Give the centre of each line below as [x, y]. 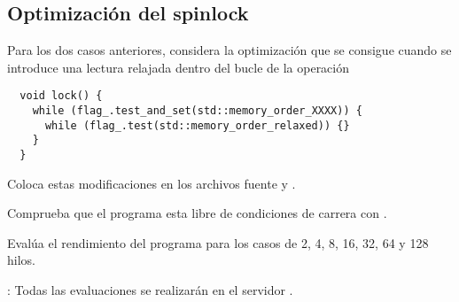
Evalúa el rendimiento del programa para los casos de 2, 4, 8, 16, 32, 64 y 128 [218, 242]
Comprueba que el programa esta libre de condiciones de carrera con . [197, 213]
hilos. [21, 260]
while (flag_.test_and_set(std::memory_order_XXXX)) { [197, 111]
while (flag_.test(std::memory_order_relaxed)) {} [197, 125]
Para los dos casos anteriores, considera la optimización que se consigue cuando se [229, 50]
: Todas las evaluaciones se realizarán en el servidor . [150, 290]
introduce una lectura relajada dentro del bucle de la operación [179, 67]
